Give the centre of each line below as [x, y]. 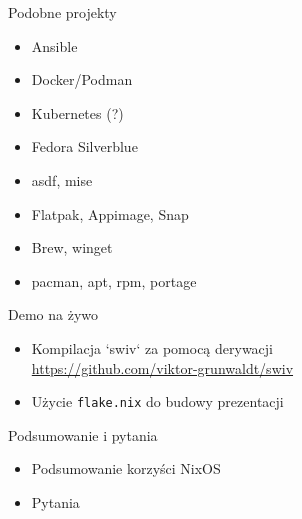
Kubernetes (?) [77, 112]
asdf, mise [62, 179]
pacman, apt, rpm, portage [114, 280]
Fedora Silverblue [84, 146]
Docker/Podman [82, 79]
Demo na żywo [53, 314]
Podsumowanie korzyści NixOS [126, 468]
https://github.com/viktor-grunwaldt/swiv [162, 367]
